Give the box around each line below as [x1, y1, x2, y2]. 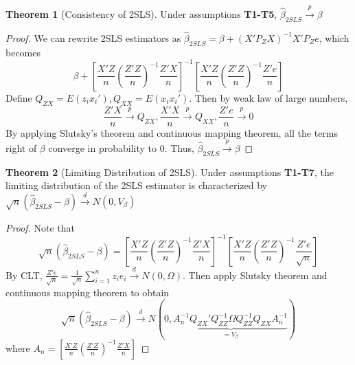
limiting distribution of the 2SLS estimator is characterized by [5, 178, 267, 192]
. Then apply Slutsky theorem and [183, 267, 328, 282]
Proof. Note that [5, 220, 76, 234]
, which [319, 30, 350, 45]
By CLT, [5, 267, 43, 282]
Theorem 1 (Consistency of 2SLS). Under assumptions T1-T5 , [5, 6, 277, 21]
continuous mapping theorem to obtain [5, 285, 170, 299]
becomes [5, 45, 41, 59]
